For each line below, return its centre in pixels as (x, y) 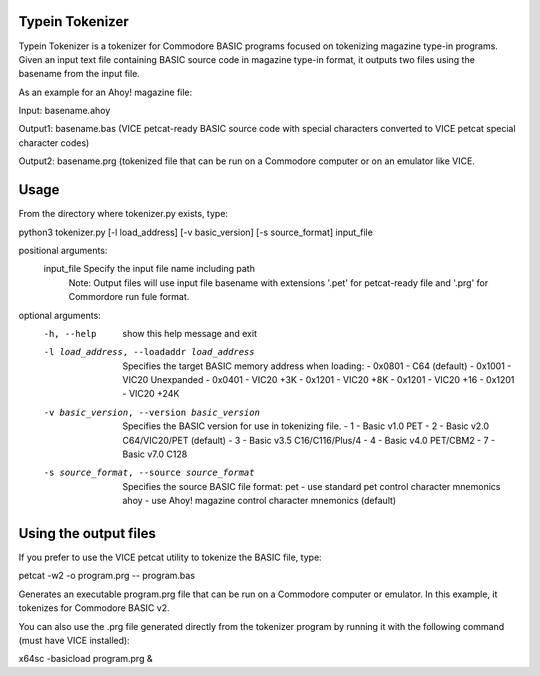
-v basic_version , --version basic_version (151, 412)
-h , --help (70, 333)
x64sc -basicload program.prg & (85, 659)
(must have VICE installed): (74, 641)
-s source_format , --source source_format (149, 473)
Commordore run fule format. (129, 297)
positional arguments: (63, 250)
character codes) (54, 142)
